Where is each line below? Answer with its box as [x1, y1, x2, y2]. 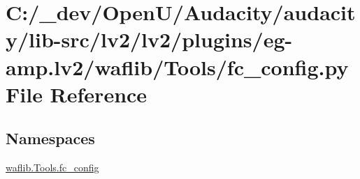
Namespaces [6, 127, 95, 149]
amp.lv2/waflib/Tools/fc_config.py [6, 52, 349, 81]
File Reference [6, 79, 147, 108]
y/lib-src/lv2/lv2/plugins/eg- [6, 25, 293, 54]
